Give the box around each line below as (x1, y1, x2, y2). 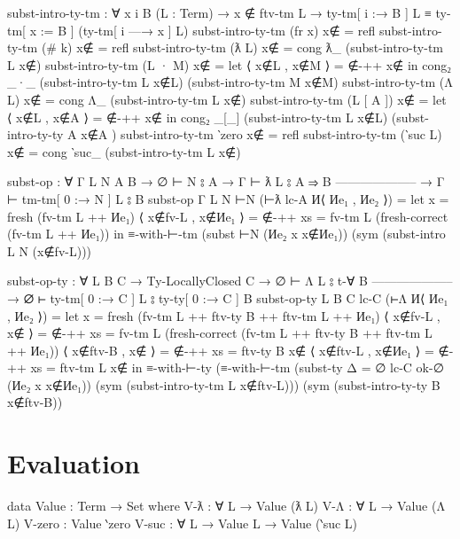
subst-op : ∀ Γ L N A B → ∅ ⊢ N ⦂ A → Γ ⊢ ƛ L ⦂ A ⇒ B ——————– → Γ (7, 172, 445, 191)
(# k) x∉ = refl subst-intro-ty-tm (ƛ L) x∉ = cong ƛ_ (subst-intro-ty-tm (41, 38, 443, 57)
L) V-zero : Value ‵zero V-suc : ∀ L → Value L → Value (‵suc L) (7, 513, 358, 532)
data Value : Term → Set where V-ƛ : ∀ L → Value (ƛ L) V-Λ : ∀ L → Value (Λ (7, 496, 446, 515)
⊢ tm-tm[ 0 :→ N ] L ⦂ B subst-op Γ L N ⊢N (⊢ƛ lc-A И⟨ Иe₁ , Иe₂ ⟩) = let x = (7, 189, 449, 207)
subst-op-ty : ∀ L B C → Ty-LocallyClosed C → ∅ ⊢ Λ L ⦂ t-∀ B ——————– (7, 271, 453, 290)
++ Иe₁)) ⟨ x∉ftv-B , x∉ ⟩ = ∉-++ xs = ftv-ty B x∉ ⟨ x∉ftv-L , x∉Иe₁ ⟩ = (7, 340, 434, 359)
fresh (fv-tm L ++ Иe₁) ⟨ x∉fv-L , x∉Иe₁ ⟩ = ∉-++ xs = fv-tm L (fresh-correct (7, 207, 448, 225)
